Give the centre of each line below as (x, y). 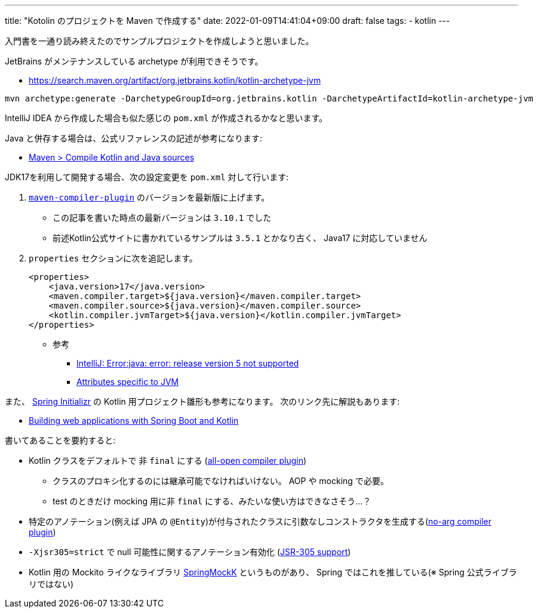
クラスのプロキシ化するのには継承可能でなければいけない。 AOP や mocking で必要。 (221, 481)
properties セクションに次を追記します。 (113, 258)
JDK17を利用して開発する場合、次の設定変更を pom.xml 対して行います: (147, 177)
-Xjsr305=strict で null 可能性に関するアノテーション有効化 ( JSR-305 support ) (190, 552)
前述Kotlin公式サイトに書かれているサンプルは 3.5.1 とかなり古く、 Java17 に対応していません (240, 238)
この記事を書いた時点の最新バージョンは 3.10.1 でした (162, 218)
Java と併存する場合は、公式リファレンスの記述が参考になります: (133, 138)
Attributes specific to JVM (128, 382)
